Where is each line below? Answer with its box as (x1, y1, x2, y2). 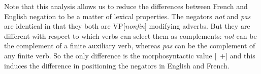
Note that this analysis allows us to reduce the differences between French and (4, 1, 248, 11)
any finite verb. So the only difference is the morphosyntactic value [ (4, 50, 217, 60)
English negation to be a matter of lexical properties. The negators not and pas (4, 11, 251, 21)
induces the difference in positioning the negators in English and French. (4, 60, 230, 70)
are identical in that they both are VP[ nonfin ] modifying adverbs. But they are (4, 21, 250, 31)
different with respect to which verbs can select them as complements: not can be (4, 30, 257, 41)
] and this (225, 50, 255, 60)
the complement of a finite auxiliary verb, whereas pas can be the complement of (4, 40, 255, 51)
